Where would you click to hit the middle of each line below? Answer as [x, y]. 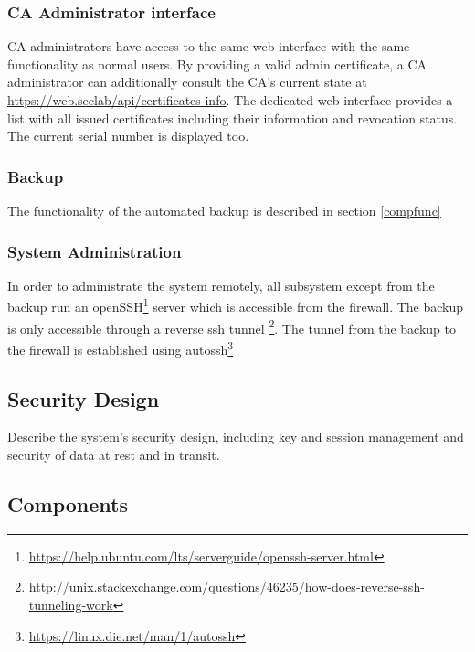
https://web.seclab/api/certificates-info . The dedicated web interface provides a [230, 100]
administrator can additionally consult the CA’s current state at [187, 82]
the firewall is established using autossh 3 [121, 347]
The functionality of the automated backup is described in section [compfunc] [224, 210]
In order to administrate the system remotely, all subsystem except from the [221, 285]
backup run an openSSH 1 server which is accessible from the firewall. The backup [236, 305]
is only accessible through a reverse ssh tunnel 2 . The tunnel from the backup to [232, 326]
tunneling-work [71, 604]
